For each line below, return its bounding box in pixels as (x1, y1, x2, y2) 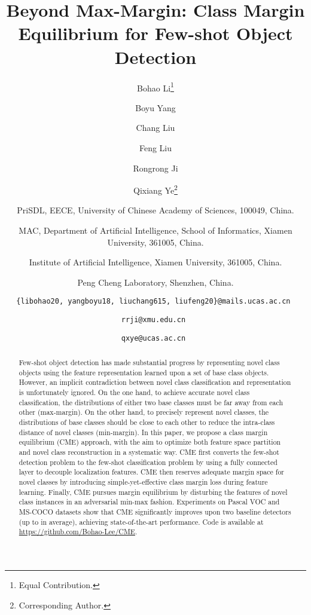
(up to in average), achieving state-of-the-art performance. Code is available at (19, 516, 264, 527)
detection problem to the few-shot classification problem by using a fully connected (19, 457, 278, 467)
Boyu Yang (135, 101, 176, 114)
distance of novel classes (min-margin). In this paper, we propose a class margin (19, 427, 268, 437)
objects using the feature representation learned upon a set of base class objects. (19, 367, 269, 377)
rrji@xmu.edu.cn (121, 316, 186, 324)
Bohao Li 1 (137, 79, 174, 94)
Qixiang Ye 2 (133, 182, 178, 196)
